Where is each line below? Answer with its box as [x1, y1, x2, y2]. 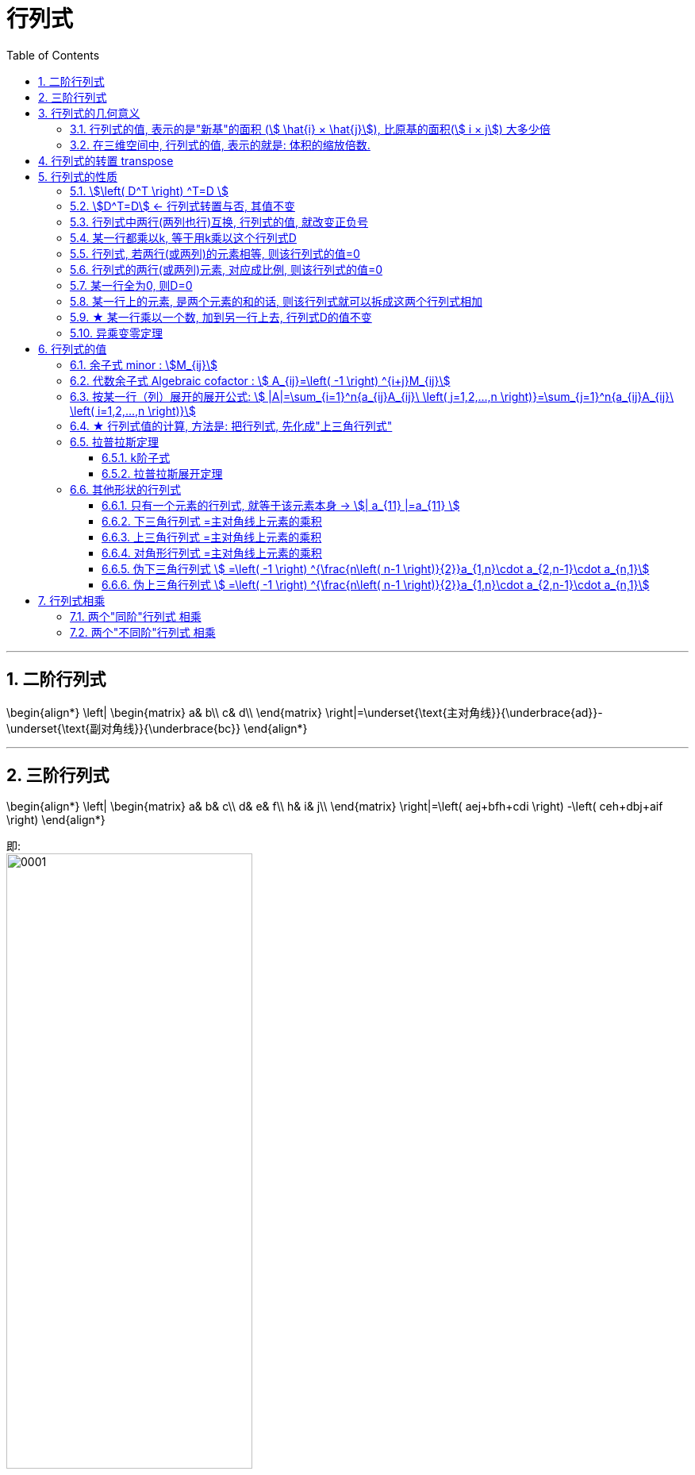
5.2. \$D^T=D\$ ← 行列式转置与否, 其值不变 [70, 198, 295, 213]
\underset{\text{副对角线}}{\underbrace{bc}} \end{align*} [6, 721, 308, 735]
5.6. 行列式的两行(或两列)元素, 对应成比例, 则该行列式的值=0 [70, 262, 383, 276]
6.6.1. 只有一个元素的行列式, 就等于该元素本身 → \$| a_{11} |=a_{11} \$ [102, 498, 460, 512]
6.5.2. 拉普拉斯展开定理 [102, 466, 223, 480]
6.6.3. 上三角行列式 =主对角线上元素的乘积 [102, 530, 322, 544]
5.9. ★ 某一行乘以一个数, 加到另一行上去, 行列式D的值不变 [70, 310, 372, 324]
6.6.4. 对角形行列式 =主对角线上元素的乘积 [102, 545, 322, 560]
